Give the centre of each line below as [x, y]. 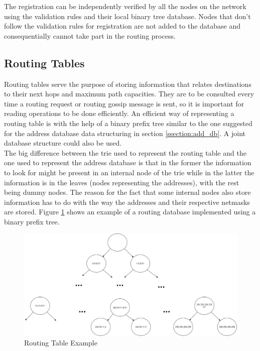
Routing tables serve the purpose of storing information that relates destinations [128, 84]
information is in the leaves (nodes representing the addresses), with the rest [122, 182]
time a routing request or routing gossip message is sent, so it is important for [124, 103]
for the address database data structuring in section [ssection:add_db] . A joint [125, 133]
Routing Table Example [61, 343]
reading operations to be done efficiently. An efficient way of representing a [119, 113]
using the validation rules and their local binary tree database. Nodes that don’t [127, 16]
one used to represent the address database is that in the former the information [128, 162]
